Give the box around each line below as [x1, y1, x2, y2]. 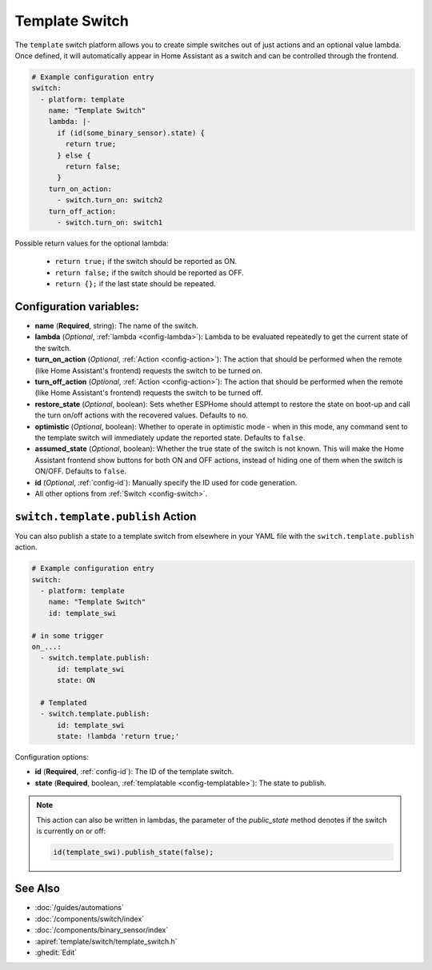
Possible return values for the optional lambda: [14, 238, 169, 248]
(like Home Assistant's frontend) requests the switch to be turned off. [34, 388, 263, 397]
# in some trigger [31, 631, 104, 640]
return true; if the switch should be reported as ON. [54, 257, 238, 266]
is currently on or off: [36, 826, 106, 836]
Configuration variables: [14, 300, 140, 313]
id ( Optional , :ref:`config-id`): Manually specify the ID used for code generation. [34, 477, 298, 487]
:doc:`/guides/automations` [34, 903, 124, 912]
